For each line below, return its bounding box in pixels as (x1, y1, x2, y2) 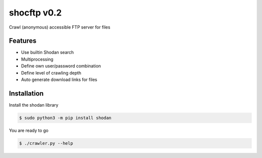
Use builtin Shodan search (21, 49, 74, 55)
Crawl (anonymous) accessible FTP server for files (9, 24, 111, 30)
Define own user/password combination (21, 63, 101, 69)
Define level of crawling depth (21, 70, 82, 76)
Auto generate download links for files (21, 77, 98, 82)
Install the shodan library (9, 102, 59, 108)
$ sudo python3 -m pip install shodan (19, 115, 112, 121)
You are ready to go (9, 127, 49, 133)
